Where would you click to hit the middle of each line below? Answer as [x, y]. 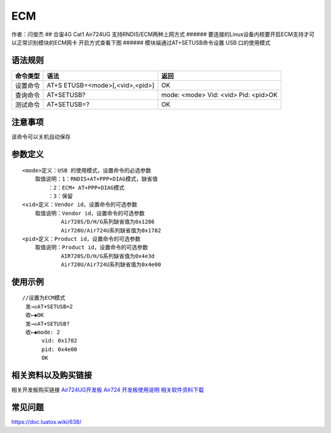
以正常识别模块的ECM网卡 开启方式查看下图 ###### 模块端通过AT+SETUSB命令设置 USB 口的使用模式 [141, 42]
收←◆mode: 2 [43, 332]
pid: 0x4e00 [59, 349]
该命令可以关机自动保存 [41, 137]
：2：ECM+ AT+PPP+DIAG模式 [86, 187]
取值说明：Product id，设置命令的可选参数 [91, 247]
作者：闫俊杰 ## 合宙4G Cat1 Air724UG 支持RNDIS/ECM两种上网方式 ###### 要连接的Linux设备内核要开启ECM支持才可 [163, 34]
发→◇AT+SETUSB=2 [49, 306]
